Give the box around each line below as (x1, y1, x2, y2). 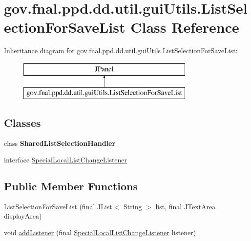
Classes (4, 115, 41, 130)
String (124, 201, 142, 211)
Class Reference (130, 17, 239, 37)
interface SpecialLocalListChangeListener (4, 154, 127, 164)
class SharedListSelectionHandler (4, 138, 116, 148)
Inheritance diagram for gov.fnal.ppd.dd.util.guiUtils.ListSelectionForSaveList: (4, 45, 238, 56)
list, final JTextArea (155, 201, 216, 211)
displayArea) (4, 211, 42, 221)
